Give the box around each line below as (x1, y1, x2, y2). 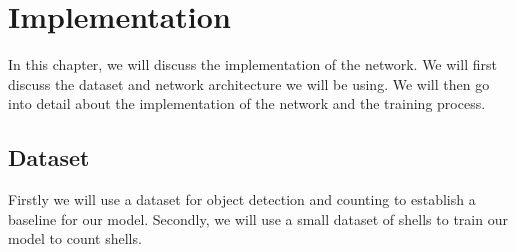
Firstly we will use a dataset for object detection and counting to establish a (8, 189, 476, 210)
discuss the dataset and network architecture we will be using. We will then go (8, 73, 490, 94)
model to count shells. (8, 228, 142, 249)
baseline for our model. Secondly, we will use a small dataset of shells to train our (8, 208, 508, 229)
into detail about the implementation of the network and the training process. (8, 93, 486, 114)
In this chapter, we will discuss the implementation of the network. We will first (8, 54, 497, 75)
